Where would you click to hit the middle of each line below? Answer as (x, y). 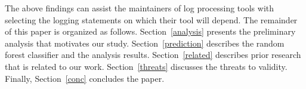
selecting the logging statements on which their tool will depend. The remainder (151, 19)
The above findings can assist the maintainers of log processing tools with (140, 8)
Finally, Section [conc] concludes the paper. (85, 78)
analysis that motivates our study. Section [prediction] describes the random (145, 43)
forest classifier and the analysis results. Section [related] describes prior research (153, 55)
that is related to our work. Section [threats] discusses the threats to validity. (146, 66)
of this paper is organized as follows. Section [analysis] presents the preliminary (150, 31)
